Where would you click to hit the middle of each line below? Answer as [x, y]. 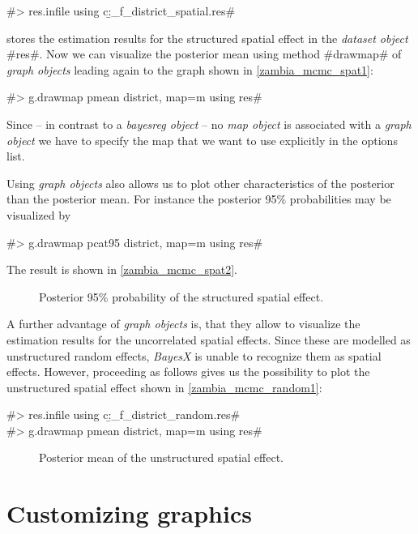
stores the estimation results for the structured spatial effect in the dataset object [207, 38]
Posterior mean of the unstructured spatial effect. [161, 457]
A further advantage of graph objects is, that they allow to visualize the [183, 324]
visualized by [39, 214]
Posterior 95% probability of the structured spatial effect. [181, 296]
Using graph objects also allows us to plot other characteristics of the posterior [200, 183]
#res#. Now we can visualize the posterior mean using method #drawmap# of [204, 54]
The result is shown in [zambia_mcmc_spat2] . [122, 269]
